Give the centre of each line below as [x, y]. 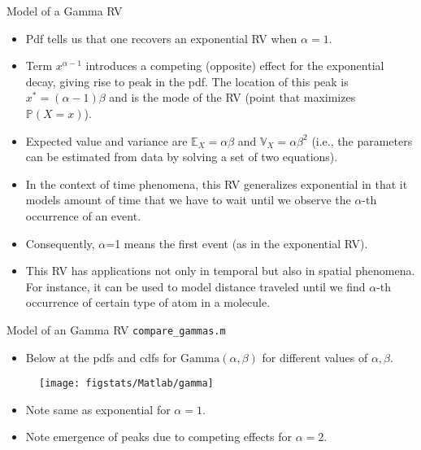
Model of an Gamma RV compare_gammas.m [116, 329]
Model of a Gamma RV [65, 11]
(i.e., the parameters [362, 140]
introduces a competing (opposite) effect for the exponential [235, 66]
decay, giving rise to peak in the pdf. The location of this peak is [187, 81]
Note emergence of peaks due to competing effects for [159, 437]
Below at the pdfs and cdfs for [101, 357]
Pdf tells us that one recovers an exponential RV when [161, 38]
